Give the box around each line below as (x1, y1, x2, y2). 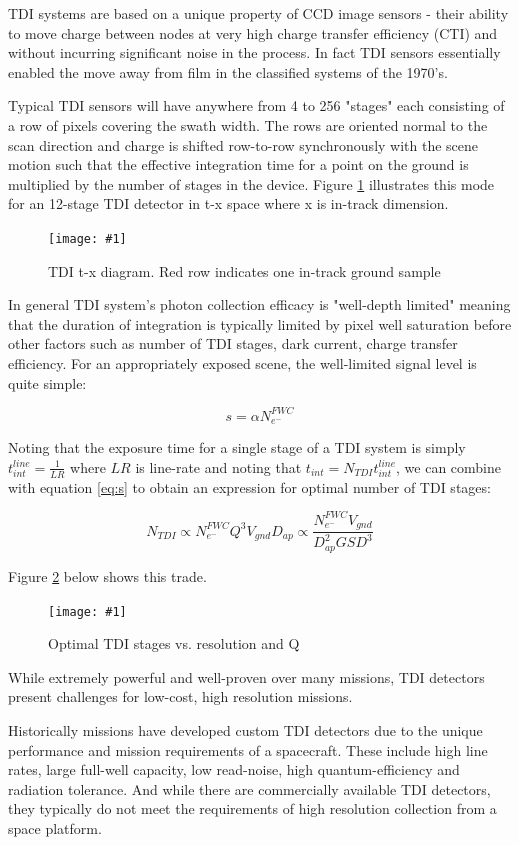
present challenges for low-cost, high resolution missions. (8, 686, 353, 707)
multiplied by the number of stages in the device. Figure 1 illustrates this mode (8, 173, 495, 194)
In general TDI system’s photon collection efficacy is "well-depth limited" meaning (8, 294, 511, 315)
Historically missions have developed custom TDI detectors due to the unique (8, 719, 483, 740)
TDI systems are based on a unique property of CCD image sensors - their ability (8, 3, 509, 23)
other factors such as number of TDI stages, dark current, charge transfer (8, 333, 458, 354)
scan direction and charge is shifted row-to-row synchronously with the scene (8, 134, 479, 155)
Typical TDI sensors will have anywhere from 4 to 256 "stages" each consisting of (8, 95, 505, 116)
